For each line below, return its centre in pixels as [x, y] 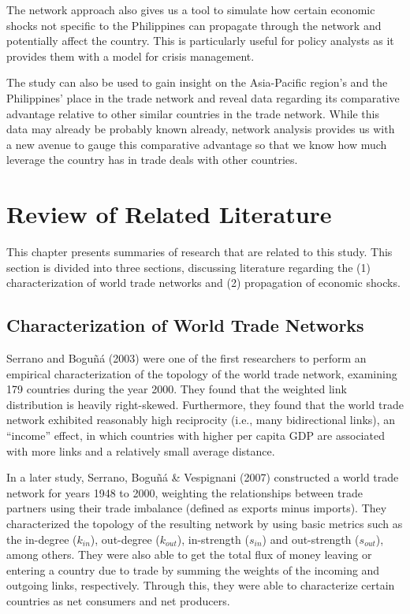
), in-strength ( [213, 539]
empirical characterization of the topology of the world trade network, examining [202, 373]
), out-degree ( [125, 539]
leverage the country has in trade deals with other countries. [152, 160]
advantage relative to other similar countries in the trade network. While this [193, 113]
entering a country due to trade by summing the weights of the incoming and [193, 569]
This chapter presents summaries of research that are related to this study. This [199, 252]
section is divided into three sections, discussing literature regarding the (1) [188, 267]
